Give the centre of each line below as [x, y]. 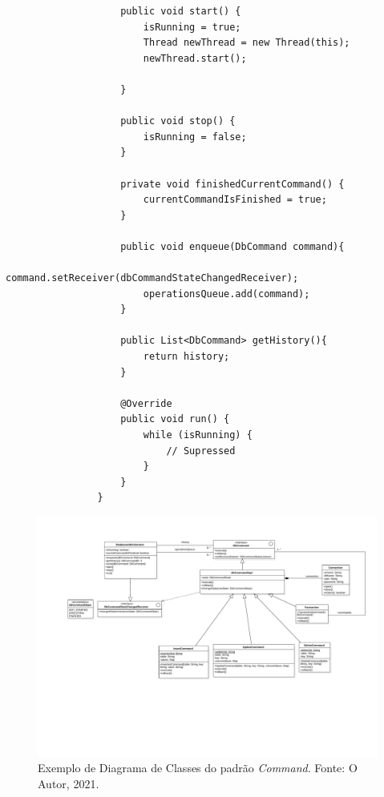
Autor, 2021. [69, 783]
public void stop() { [178, 121]
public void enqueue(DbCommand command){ [232, 246]
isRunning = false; [195, 137]
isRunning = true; [192, 27]
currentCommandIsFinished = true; [235, 200]
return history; [186, 357]
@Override [146, 403]
